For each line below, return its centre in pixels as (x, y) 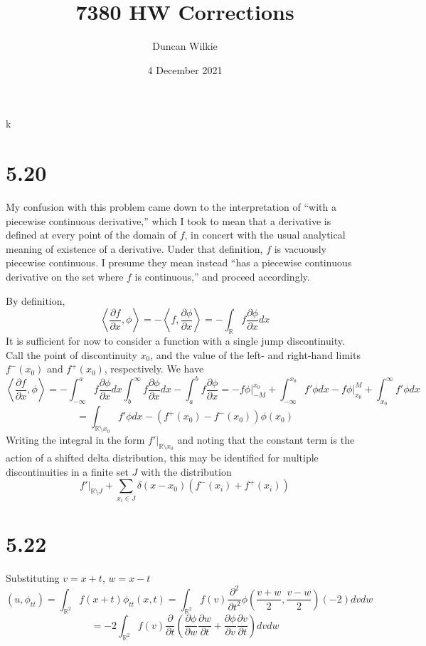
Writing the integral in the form (75, 440)
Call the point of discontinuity (71, 354)
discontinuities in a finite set (67, 471)
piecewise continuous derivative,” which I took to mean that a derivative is (169, 220)
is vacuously (300, 248)
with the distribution (186, 471)
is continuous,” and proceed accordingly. (222, 276)
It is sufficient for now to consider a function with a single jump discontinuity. (175, 340)
